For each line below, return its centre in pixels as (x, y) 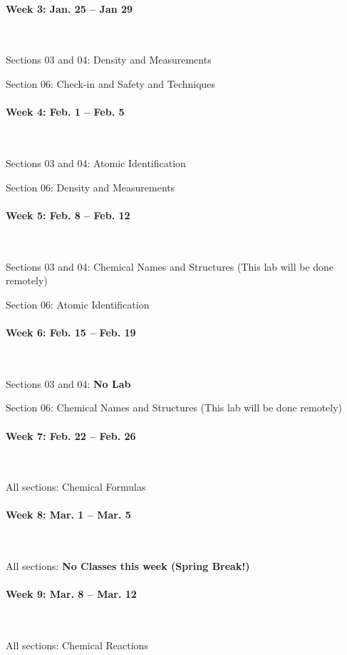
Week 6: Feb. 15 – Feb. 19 (71, 332)
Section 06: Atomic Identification (78, 304)
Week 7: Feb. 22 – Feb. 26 (71, 435)
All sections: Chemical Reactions (77, 645)
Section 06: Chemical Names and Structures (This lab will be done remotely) (174, 407)
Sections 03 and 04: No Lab (68, 383)
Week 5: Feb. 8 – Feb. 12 (68, 215)
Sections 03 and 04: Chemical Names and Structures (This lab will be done (170, 266)
